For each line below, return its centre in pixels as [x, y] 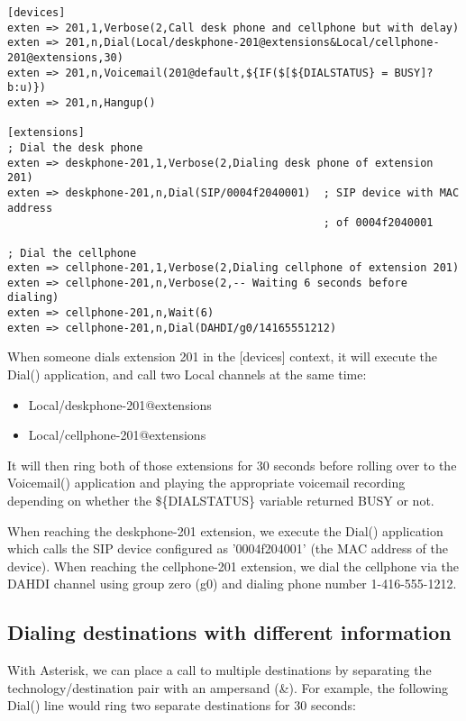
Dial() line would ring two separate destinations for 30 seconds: [182, 705]
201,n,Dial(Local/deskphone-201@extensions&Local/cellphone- [252, 43]
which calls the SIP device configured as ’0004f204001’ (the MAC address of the [228, 548]
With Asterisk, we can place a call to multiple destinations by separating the [219, 670]
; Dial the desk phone [75, 147]
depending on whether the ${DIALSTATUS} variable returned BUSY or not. [221, 500]
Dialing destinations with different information [229, 632]
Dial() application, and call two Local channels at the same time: [187, 374]
